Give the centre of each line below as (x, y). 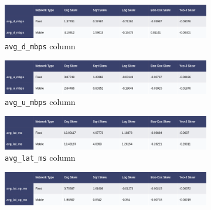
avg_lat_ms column (40, 157)
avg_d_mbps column (40, 46)
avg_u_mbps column (40, 102)
